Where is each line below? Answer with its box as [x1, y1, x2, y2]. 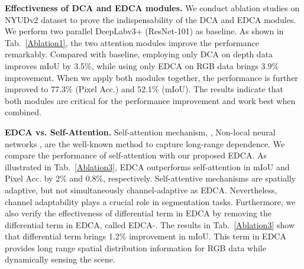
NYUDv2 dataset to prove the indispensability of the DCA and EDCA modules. [5, 13, 296, 25]
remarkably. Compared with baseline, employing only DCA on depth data [5, 48, 273, 60]
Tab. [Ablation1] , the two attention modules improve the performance [5, 36, 259, 48]
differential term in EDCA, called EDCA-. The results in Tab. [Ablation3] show [5, 218, 295, 231]
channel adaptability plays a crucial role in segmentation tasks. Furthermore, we [5, 195, 296, 208]
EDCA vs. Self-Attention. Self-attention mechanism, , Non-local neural [5, 125, 276, 138]
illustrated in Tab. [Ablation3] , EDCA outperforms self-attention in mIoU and [5, 160, 290, 173]
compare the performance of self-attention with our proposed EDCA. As [5, 149, 267, 161]
